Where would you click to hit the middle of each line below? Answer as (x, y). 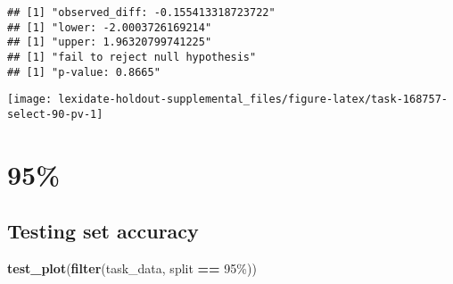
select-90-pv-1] (55, 114)
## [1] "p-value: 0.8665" (84, 72)
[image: (30, 100)
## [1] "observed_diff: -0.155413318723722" (141, 13)
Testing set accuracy (103, 231)
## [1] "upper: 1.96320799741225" (110, 42)
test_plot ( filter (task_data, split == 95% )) (132, 268)
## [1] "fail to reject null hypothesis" (132, 57)
